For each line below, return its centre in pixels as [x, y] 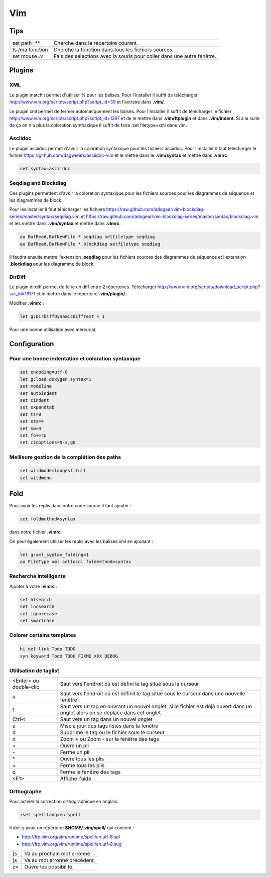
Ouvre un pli [74, 746]
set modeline [36, 386]
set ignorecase [38, 614]
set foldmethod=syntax [48, 519]
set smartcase [37, 621]
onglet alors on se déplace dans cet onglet [110, 713]
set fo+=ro [33, 435]
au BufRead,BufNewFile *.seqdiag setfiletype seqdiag [87, 237]
